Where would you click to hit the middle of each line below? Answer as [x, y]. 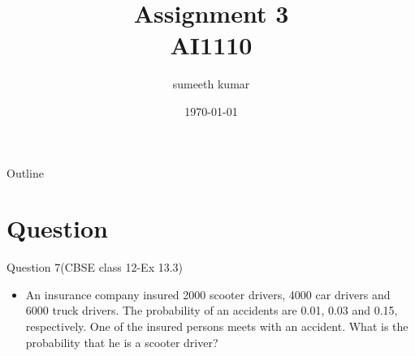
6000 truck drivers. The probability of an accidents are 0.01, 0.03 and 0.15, [212, 310]
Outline [25, 172]
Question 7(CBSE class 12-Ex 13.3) [95, 267]
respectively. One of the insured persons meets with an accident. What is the [217, 326]
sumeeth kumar [211, 84]
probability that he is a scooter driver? [122, 342]
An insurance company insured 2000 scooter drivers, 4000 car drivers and [208, 294]
